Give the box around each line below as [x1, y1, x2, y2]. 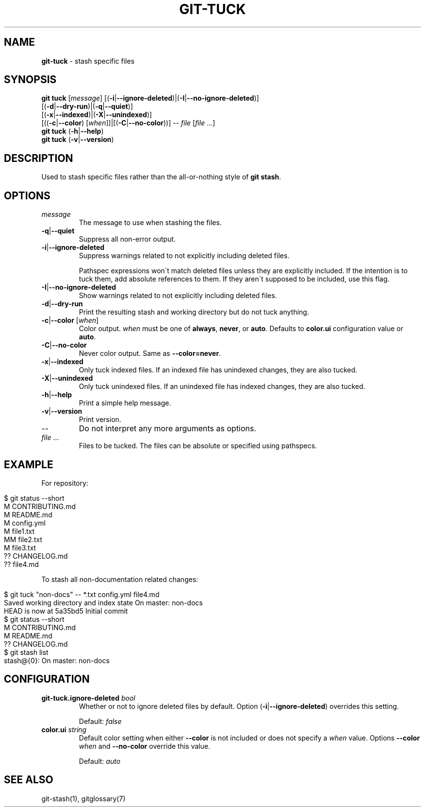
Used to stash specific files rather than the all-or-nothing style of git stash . [41, 173, 281, 181]
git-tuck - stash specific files [41, 56, 135, 65]
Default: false [79, 717, 122, 725]
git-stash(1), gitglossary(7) [41, 794, 126, 803]
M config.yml [4, 518, 46, 527]
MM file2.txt [4, 535, 43, 544]
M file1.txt [4, 527, 35, 535]
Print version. [79, 415, 121, 424]
